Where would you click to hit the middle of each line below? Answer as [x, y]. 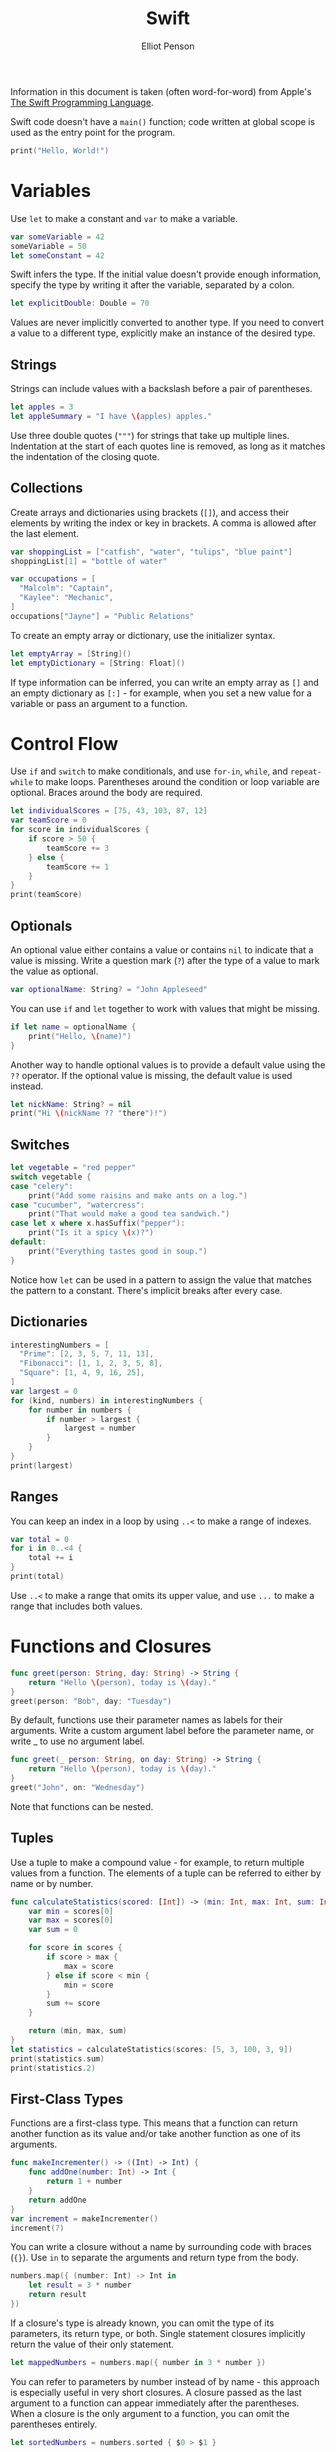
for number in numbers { [80, 1410]
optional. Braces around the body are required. [106, 793]
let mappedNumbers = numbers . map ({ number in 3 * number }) [138, 2362]
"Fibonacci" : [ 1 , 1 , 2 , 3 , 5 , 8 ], [91, 1363]
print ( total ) [37, 1577]
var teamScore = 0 [48, 820]
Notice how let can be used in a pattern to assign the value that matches [161, 1279]
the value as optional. [54, 971]
